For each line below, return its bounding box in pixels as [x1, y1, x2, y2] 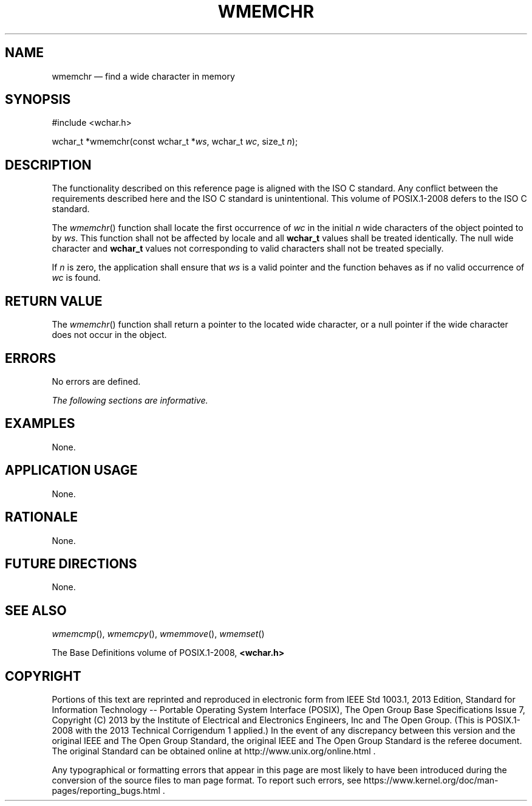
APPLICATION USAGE [5, 463, 138, 478]
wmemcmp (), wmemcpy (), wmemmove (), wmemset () [52, 629, 265, 639]
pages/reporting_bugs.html [52, 785, 160, 796]
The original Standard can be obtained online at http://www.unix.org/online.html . [52, 746, 376, 757]
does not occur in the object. [52, 329, 167, 340]
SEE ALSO [5, 602, 67, 618]
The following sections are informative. [52, 394, 208, 405]
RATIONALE [5, 509, 78, 525]
